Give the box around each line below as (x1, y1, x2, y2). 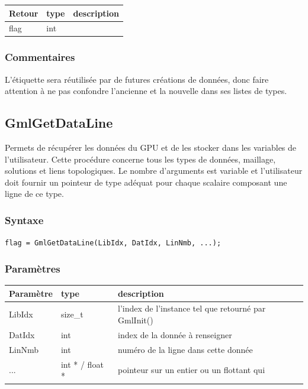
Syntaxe (5, 212, 44, 227)
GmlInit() (118, 314, 153, 326)
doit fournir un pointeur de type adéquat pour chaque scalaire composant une (5, 176, 287, 188)
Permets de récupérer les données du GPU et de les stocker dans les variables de (5, 141, 297, 154)
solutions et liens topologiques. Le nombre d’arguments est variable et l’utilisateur (5, 164, 303, 177)
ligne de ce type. (5, 187, 64, 200)
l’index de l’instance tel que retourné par (118, 302, 266, 315)
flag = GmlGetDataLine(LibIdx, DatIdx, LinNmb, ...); (5, 239, 222, 248)
